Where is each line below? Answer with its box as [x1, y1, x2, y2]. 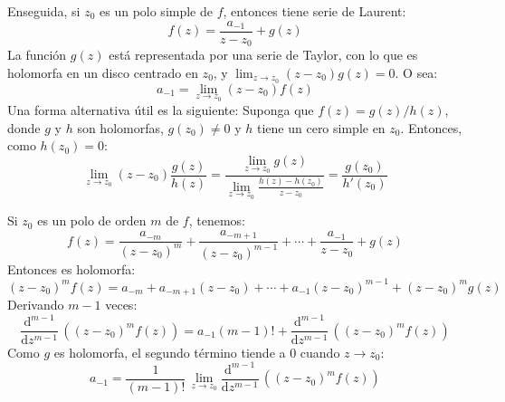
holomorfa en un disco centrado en [7, 62, 198, 81]
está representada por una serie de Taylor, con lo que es [109, 45, 418, 64]
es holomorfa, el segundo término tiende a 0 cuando [53, 342, 340, 361]
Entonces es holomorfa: [7, 259, 136, 278]
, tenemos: [188, 211, 245, 230]
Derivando [7, 295, 64, 314]
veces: [105, 295, 138, 314]
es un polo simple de [100, 2, 213, 20]
